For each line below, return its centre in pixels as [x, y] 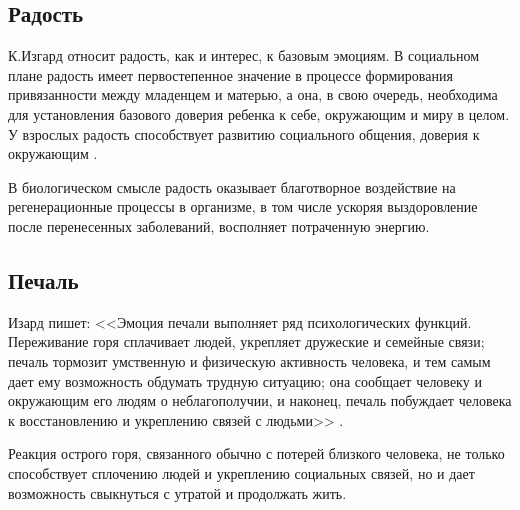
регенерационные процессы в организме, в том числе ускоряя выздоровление [243, 206]
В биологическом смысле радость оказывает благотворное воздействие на [232, 186]
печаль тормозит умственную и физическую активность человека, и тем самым [249, 360]
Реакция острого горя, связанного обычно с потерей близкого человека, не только [256, 453]
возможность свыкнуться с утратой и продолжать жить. [177, 492]
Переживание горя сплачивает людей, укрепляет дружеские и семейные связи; [246, 341]
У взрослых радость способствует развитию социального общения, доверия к [244, 133]
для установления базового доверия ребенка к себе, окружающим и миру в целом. [259, 113]
